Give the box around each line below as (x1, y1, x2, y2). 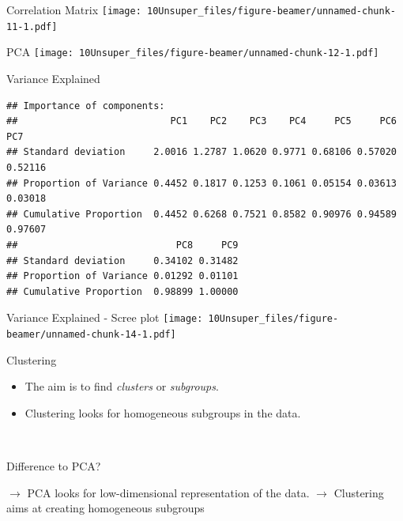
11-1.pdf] (6, 21, 58, 32)
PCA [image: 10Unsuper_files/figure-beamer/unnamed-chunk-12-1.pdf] (6, 43, 379, 60)
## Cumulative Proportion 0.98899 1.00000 (6, 285, 239, 297)
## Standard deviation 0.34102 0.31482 (6, 255, 239, 266)
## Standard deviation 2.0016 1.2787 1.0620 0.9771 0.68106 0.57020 (6, 146, 397, 158)
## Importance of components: (6, 100, 165, 111)
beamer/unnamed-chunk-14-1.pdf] (6, 328, 176, 340)
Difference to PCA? (6, 457, 101, 474)
